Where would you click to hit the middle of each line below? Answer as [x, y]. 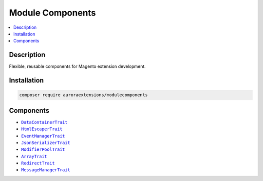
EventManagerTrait [43, 136]
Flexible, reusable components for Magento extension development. [77, 66]
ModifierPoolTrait [43, 150]
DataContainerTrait [44, 122]
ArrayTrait [34, 156]
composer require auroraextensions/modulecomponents [84, 95]
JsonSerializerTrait [46, 142]
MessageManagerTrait [46, 170]
